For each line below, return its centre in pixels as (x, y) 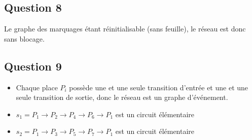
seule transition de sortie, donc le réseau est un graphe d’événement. (122, 97)
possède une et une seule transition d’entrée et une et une (159, 87)
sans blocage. (24, 38)
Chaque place (37, 87)
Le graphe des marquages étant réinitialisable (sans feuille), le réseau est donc (125, 29)
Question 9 (33, 66)
